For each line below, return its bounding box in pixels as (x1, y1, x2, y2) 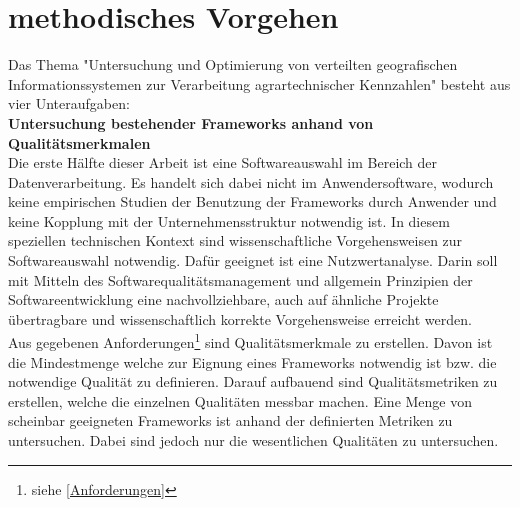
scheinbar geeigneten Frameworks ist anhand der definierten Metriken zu (8, 410, 453, 431)
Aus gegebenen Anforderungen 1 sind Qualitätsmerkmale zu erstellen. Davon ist (8, 329, 493, 353)
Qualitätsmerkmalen (8, 132, 151, 153)
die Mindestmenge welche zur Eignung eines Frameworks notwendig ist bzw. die (8, 351, 497, 372)
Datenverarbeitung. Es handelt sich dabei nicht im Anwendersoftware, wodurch (8, 171, 494, 192)
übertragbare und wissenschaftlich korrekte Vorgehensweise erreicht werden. (8, 308, 472, 329)
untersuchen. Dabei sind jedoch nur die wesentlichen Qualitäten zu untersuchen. (8, 430, 499, 451)
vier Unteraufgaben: (8, 93, 130, 114)
